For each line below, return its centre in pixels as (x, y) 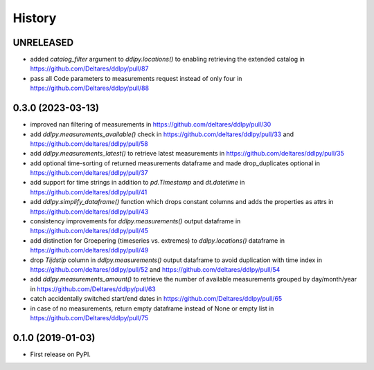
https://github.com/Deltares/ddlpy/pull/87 (89, 68)
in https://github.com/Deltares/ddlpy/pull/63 (93, 289)
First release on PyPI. (61, 354)
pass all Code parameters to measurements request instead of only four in (136, 78)
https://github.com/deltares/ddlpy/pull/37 (89, 173)
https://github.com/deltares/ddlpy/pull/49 (89, 250)
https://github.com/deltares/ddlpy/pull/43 (89, 212)
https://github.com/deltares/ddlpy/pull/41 (89, 192)
